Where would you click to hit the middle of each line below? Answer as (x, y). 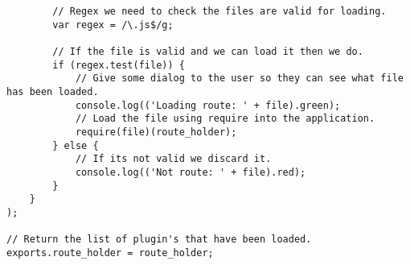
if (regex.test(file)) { (119, 65)
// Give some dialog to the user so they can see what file (239, 79)
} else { (76, 145)
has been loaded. (53, 91)
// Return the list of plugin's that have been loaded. (159, 240)
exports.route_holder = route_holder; (110, 253)
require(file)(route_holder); (156, 132)
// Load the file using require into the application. (225, 119)
